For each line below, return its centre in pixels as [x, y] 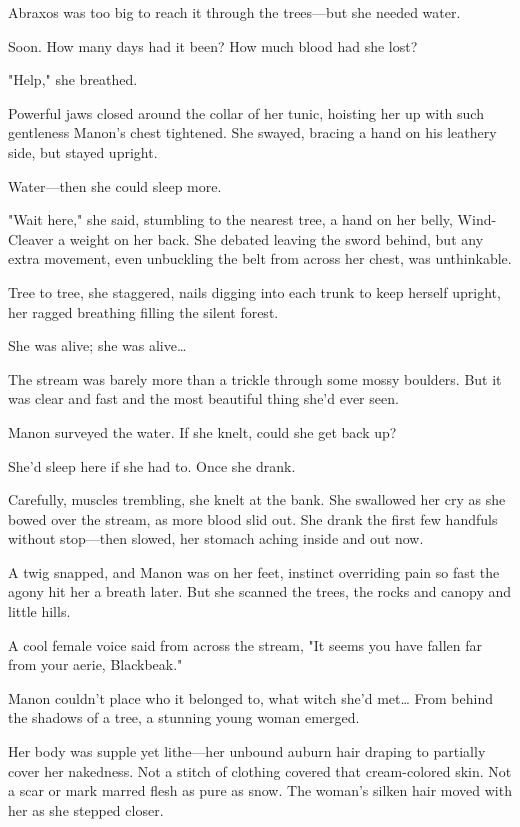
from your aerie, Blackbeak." [95, 664]
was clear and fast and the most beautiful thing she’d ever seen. [203, 398]
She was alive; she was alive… [97, 345]
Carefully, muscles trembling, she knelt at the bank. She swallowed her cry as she [257, 499]
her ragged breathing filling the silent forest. [143, 311]
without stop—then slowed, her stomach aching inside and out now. [216, 538]
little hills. [39, 611]
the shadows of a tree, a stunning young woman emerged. [184, 717]
